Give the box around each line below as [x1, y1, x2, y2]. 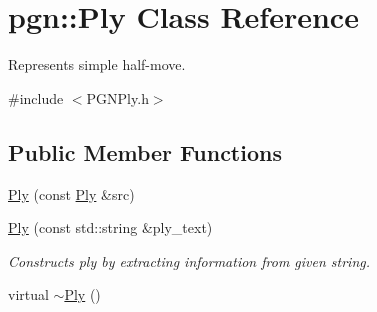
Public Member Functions [8, 136, 282, 167]
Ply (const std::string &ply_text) [8, 217, 213, 238]
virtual [8, 284, 49, 305]
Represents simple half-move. [8, 54, 186, 75]
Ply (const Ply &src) [8, 183, 135, 204]
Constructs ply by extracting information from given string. [8, 250, 371, 271]
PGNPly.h [86, 87, 149, 108]
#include [8, 87, 64, 108]
